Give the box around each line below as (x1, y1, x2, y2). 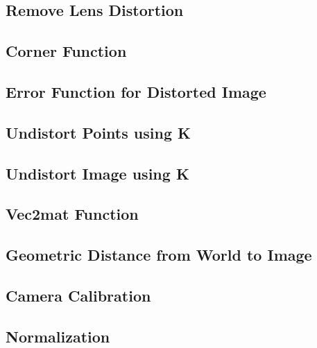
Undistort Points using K (6, 121, 191, 143)
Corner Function (6, 40, 127, 62)
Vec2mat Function (6, 203, 139, 225)
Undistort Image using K (6, 162, 189, 184)
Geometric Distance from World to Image (6, 244, 312, 266)
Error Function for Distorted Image (6, 80, 266, 102)
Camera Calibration (6, 284, 151, 306)
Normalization (6, 325, 110, 347)
